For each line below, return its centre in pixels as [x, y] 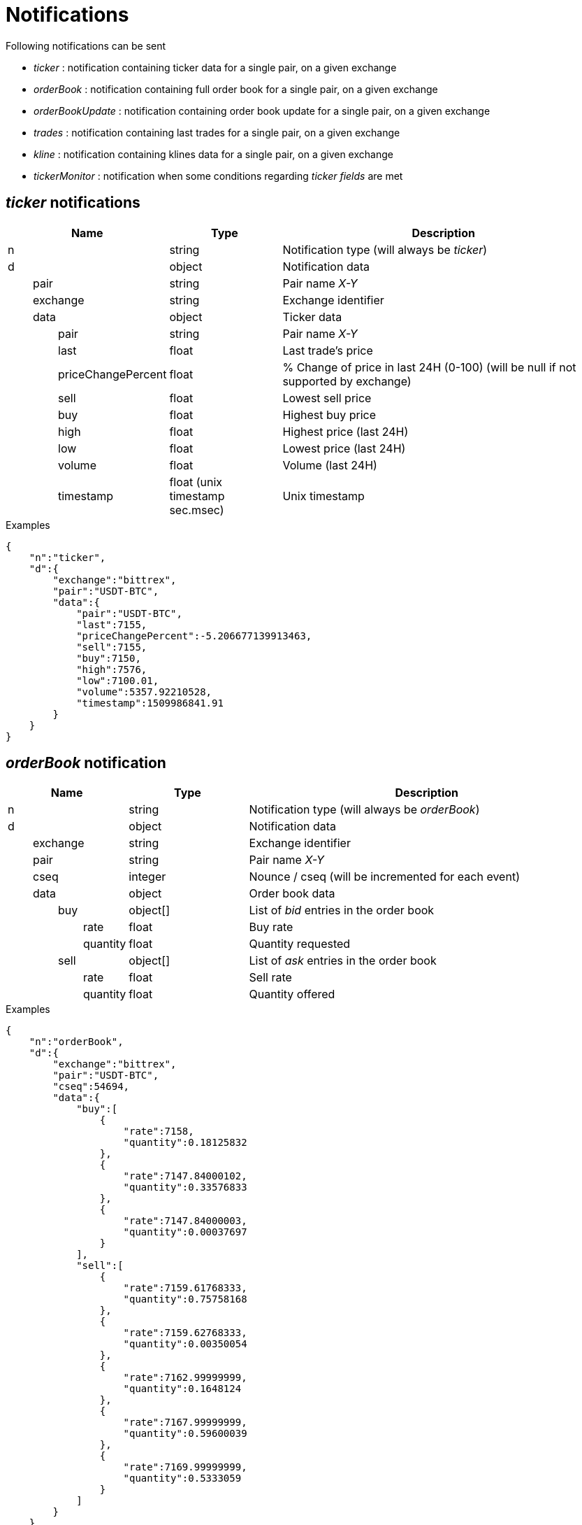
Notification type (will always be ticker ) [385, 249]
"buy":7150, [109, 658]
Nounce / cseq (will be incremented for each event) [384, 877]
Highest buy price [329, 414]
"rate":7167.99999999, [185, 1423]
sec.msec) [197, 510]
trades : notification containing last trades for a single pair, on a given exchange [217, 132]
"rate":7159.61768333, [185, 1288]
